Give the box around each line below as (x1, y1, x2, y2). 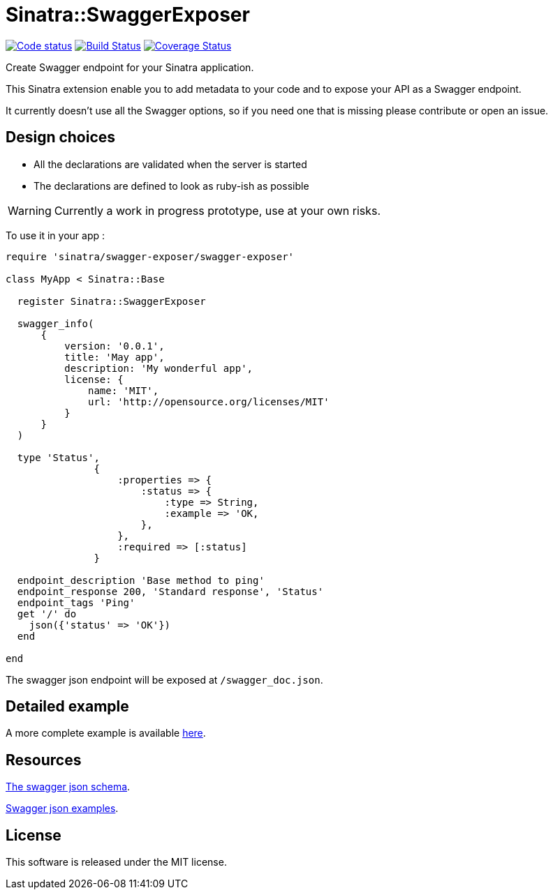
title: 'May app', (64, 351, 165, 363)
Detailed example (6, 698, 129, 716)
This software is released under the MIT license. (6, 856, 227, 868)
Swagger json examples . (6, 802, 119, 815)
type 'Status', (17, 451, 100, 463)
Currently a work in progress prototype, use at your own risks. (54, 203, 381, 218)
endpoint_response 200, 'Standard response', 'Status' (17, 585, 324, 597)
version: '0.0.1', (64, 340, 165, 352)
